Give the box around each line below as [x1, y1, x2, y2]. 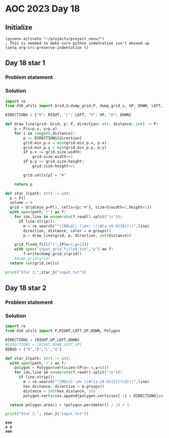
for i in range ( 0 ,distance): [14, 131, 75, 136]
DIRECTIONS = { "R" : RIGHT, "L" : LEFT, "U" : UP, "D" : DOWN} [5, 113, 132, 118]
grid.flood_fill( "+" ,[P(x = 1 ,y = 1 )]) [14, 242, 89, 247]
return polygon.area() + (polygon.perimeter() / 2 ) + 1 [10, 402, 129, 407]
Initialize [5, 23, 33, 32]
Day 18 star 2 [5, 284, 47, 292]
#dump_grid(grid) [14, 256, 51, 261]
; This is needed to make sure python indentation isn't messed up [5, 41, 150, 46]
